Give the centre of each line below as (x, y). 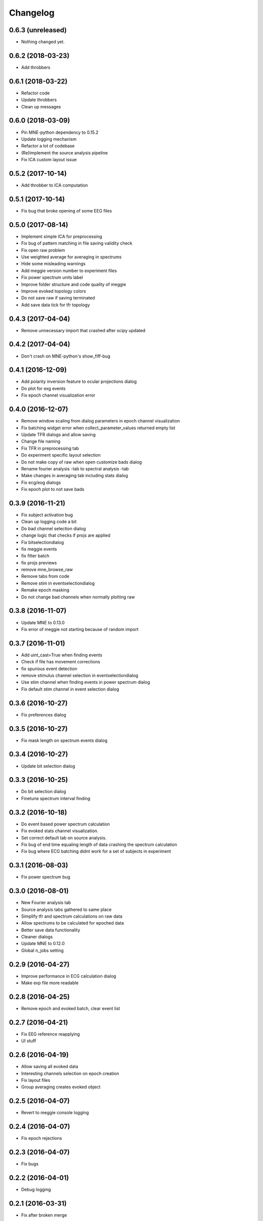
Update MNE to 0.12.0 (43, 944)
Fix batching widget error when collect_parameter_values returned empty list (98, 428)
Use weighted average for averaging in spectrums (71, 257)
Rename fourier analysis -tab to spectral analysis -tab (75, 468)
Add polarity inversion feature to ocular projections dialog (79, 381)
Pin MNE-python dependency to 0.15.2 (60, 132)
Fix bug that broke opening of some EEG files (66, 211)
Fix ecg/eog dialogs (41, 482)
